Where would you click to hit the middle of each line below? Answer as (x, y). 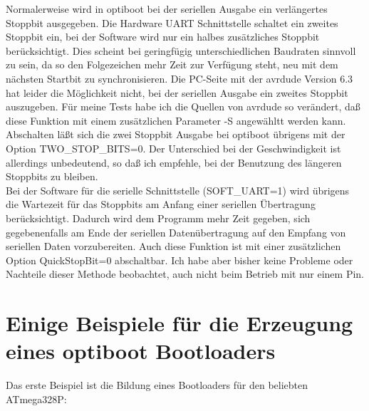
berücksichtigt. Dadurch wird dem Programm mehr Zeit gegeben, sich (158, 218)
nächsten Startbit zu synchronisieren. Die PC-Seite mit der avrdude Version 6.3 (180, 78)
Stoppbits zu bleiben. (52, 176)
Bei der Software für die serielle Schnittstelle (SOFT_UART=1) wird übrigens (178, 190)
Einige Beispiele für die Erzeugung (180, 323)
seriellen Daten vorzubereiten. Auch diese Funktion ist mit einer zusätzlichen (173, 246)
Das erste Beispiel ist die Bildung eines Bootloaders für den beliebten (157, 385)
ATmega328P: (36, 399)
